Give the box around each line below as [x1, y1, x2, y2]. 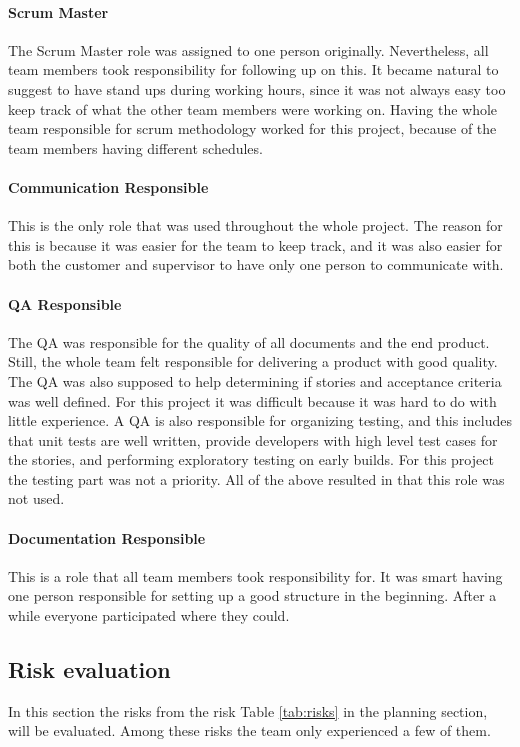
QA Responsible [8, 293, 122, 314]
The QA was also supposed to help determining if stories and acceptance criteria [8, 370, 502, 391]
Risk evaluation [8, 654, 171, 685]
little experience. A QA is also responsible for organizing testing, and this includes [8, 410, 512, 431]
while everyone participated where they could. [8, 605, 290, 626]
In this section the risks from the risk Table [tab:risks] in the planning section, [8, 700, 488, 721]
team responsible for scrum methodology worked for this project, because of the [8, 118, 497, 139]
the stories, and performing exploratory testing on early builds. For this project [8, 449, 494, 470]
